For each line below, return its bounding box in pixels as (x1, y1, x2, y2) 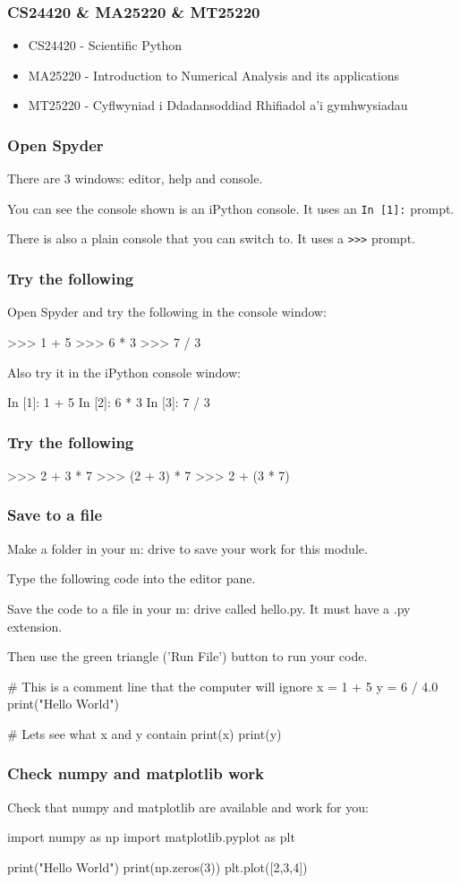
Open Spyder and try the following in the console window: (7, 302, 327, 321)
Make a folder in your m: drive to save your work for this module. (7, 539, 368, 557)
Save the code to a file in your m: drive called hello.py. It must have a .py (7, 599, 411, 617)
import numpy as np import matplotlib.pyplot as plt (7, 828, 295, 846)
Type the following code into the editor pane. (7, 569, 256, 588)
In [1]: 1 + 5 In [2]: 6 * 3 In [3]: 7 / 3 (7, 393, 210, 412)
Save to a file (7, 504, 103, 526)
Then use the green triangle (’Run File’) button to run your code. (7, 647, 368, 666)
